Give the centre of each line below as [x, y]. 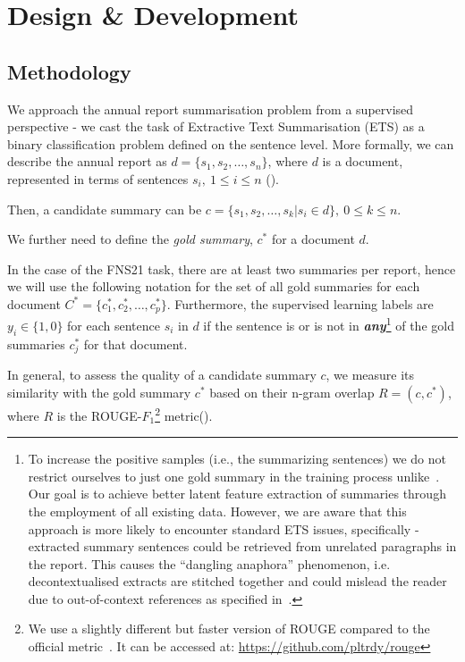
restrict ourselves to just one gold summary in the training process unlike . [234, 476]
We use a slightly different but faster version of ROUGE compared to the [229, 628]
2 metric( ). [184, 414]
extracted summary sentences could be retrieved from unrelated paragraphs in [242, 546]
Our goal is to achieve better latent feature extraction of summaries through [237, 494]
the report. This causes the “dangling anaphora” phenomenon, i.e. [209, 563]
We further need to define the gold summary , [130, 239]
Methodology [69, 71]
